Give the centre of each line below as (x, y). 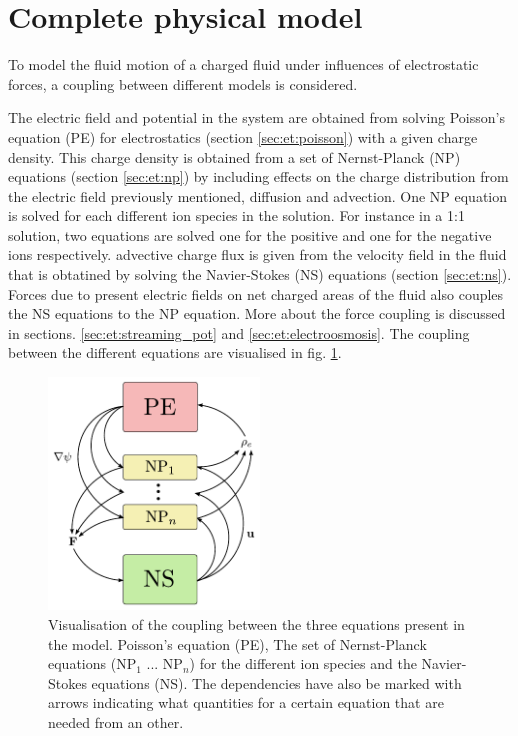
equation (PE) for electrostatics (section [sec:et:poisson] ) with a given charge (243, 136)
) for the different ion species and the (303, 663)
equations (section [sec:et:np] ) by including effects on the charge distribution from (258, 176)
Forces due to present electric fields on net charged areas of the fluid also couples (256, 293)
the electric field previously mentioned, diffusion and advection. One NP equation (258, 195)
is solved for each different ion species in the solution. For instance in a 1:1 (236, 215)
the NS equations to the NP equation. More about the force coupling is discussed (257, 313)
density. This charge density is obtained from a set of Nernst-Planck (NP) (234, 156)
